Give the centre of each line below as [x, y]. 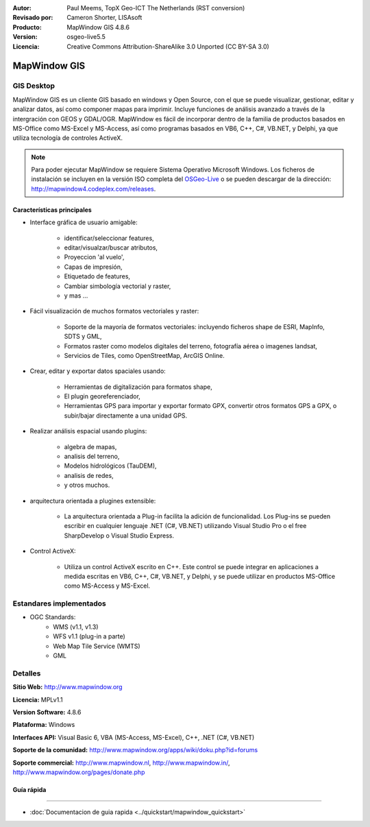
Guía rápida [29, 789]
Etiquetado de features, [97, 276]
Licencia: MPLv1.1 [38, 699]
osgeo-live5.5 [86, 37]
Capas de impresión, [93, 267]
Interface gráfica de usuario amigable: [84, 222]
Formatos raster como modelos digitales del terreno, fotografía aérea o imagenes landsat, [191, 346]
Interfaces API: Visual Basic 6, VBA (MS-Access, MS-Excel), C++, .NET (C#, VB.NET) [134, 737]
